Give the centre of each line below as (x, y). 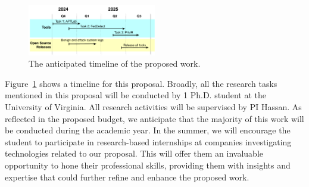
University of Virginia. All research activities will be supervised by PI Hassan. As (153, 106)
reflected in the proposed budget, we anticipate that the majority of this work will (154, 118)
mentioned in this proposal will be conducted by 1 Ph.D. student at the (135, 95)
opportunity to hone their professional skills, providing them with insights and (148, 165)
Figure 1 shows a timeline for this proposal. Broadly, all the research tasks (141, 83)
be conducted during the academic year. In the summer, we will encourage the (148, 130)
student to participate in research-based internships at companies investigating (148, 141)
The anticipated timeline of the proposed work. (115, 63)
